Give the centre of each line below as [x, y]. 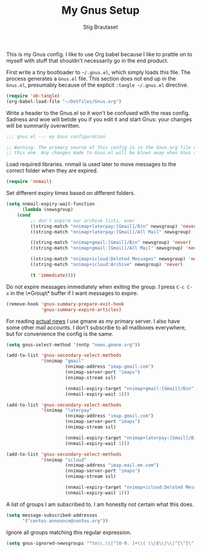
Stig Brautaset [100, 27]
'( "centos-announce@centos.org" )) [65, 521]
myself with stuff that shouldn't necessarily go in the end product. [87, 60]
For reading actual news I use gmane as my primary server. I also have [93, 321]
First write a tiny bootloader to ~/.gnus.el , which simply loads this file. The [98, 72]
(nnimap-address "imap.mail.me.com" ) [112, 465]
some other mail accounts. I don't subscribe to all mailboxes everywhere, [96, 327]
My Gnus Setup [100, 10]
